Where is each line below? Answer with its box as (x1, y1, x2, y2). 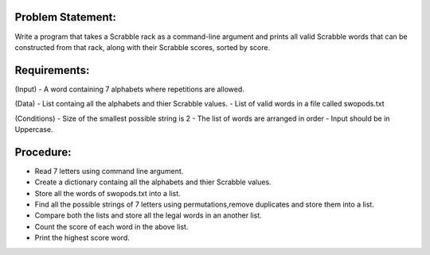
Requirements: (14, 64, 90, 77)
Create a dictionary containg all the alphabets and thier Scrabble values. (34, 177, 272, 187)
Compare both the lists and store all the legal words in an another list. (34, 211, 262, 220)
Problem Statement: (14, 10, 117, 24)
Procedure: (14, 145, 72, 159)
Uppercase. (14, 124, 53, 134)
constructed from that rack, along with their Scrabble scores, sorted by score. (14, 42, 271, 52)
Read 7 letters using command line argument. (34, 166, 184, 176)
